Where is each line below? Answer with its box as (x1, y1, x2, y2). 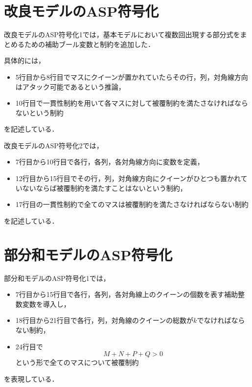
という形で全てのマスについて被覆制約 (15, 357, 139, 367)
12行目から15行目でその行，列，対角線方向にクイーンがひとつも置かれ (15, 173, 241, 183)
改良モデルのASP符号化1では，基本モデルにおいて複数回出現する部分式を (4, 29, 240, 40)
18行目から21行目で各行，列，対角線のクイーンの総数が (15, 315, 194, 325)
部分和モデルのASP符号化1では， (4, 273, 110, 283)
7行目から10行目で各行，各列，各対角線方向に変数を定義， (15, 157, 204, 167)
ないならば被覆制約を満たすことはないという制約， (22, 182, 187, 193)
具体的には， (4, 55, 45, 66)
